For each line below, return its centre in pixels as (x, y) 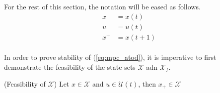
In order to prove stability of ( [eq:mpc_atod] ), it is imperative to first (110, 57)
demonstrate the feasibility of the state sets (70, 67)
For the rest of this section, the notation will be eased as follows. (102, 6)
